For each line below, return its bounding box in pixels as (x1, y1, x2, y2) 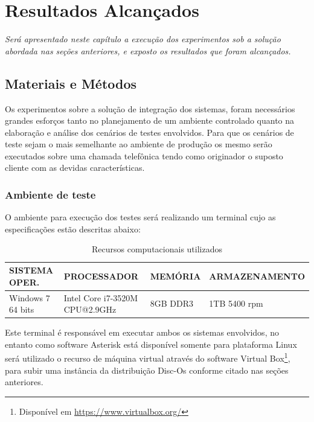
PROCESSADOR (63, 269, 139, 282)
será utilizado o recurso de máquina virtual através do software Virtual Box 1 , (5, 350, 290, 365)
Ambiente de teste (5, 187, 96, 202)
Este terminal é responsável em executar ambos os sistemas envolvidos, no (5, 326, 279, 339)
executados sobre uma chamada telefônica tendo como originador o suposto (5, 149, 283, 162)
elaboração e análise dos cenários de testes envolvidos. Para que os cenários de (5, 126, 294, 138)
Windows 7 (9, 291, 50, 304)
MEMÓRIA (150, 269, 201, 282)
